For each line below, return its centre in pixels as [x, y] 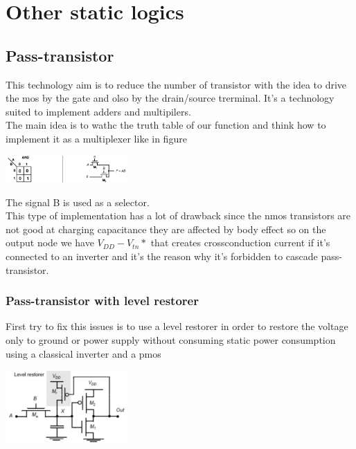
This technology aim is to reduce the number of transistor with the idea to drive [176, 84]
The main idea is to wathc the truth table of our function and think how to [166, 125]
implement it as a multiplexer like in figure [96, 138]
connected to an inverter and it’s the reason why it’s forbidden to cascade [162, 256]
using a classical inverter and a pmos [83, 353]
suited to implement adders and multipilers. [98, 111]
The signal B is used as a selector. [78, 202]
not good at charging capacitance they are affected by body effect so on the [166, 229]
